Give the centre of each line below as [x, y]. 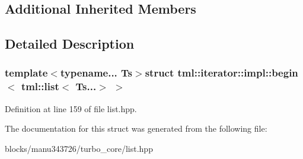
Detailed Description [70, 44]
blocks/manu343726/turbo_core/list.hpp [79, 148]
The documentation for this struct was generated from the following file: [136, 128]
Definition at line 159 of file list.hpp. [71, 108]
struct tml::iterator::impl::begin [221, 73]
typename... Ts [96, 73]
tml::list [40, 86]
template [26, 73]
